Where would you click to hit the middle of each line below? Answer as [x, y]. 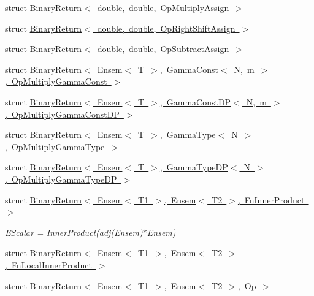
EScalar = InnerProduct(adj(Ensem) [74, 232]
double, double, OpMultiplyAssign [163, 7]
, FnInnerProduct [271, 199]
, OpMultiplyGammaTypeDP [61, 179]
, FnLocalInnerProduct [48, 264]
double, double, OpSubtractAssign [163, 49]
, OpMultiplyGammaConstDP [62, 114]
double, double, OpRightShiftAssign [166, 28]
